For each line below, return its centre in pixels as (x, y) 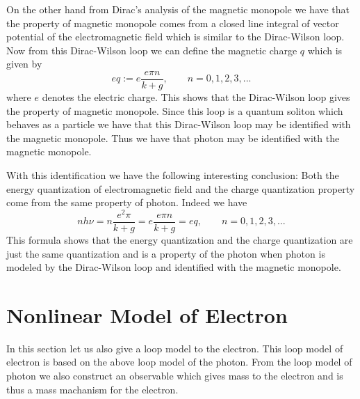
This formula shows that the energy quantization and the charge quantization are (180, 239)
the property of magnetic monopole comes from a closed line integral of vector (173, 23)
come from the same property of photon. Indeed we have (127, 202)
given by (24, 64)
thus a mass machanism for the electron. (92, 389)
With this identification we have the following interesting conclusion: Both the (173, 175)
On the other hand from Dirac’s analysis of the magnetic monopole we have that (178, 9)
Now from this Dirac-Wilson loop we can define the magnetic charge (152, 50)
